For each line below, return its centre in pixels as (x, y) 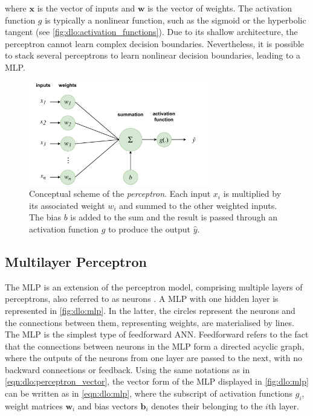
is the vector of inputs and (86, 8)
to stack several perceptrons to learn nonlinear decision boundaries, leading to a (153, 55)
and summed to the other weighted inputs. (198, 205)
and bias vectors (108, 405)
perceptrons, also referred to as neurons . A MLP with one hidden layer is (142, 299)
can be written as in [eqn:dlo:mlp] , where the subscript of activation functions (149, 393)
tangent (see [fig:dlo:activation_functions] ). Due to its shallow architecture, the (151, 32)
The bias (45, 217)
